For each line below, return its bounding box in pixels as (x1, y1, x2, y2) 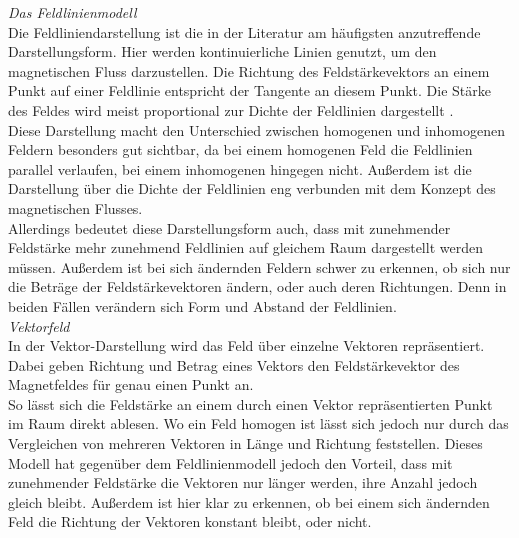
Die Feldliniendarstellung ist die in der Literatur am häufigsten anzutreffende (8, 21, 481, 42)
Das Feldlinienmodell (8, 2, 137, 22)
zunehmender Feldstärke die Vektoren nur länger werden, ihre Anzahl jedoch (8, 472, 478, 493)
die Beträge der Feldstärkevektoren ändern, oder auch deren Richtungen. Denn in (8, 276, 507, 297)
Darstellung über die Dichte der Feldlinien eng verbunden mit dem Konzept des (8, 178, 496, 199)
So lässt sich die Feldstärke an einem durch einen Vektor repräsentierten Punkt (8, 393, 493, 414)
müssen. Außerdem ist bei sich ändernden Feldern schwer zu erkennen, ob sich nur (8, 256, 511, 277)
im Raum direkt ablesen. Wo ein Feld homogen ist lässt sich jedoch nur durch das (8, 413, 509, 434)
